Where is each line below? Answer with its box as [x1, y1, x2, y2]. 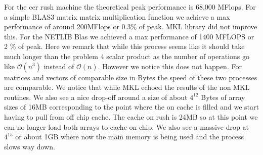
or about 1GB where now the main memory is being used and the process [15, 131, 244, 142]
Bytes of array [201, 91, 245, 102]
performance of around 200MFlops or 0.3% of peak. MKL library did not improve [4, 21, 257, 32]
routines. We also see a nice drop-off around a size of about [4, 91, 188, 102]
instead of [43, 61, 74, 71]
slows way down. [4, 141, 55, 151]
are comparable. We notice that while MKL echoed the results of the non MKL [4, 82, 250, 92]
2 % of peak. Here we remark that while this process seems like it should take [4, 41, 245, 51]
